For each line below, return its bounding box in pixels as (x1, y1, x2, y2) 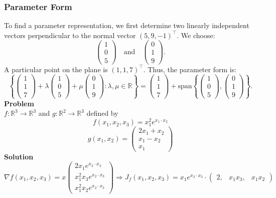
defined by (86, 108, 118, 118)
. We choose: (177, 30, 215, 40)
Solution (4, 151, 34, 161)
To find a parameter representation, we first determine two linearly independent (4, 20, 249, 31)
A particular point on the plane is (4, 64, 108, 74)
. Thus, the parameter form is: (143, 64, 237, 74)
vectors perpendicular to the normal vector (4, 30, 136, 40)
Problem (4, 98, 34, 108)
